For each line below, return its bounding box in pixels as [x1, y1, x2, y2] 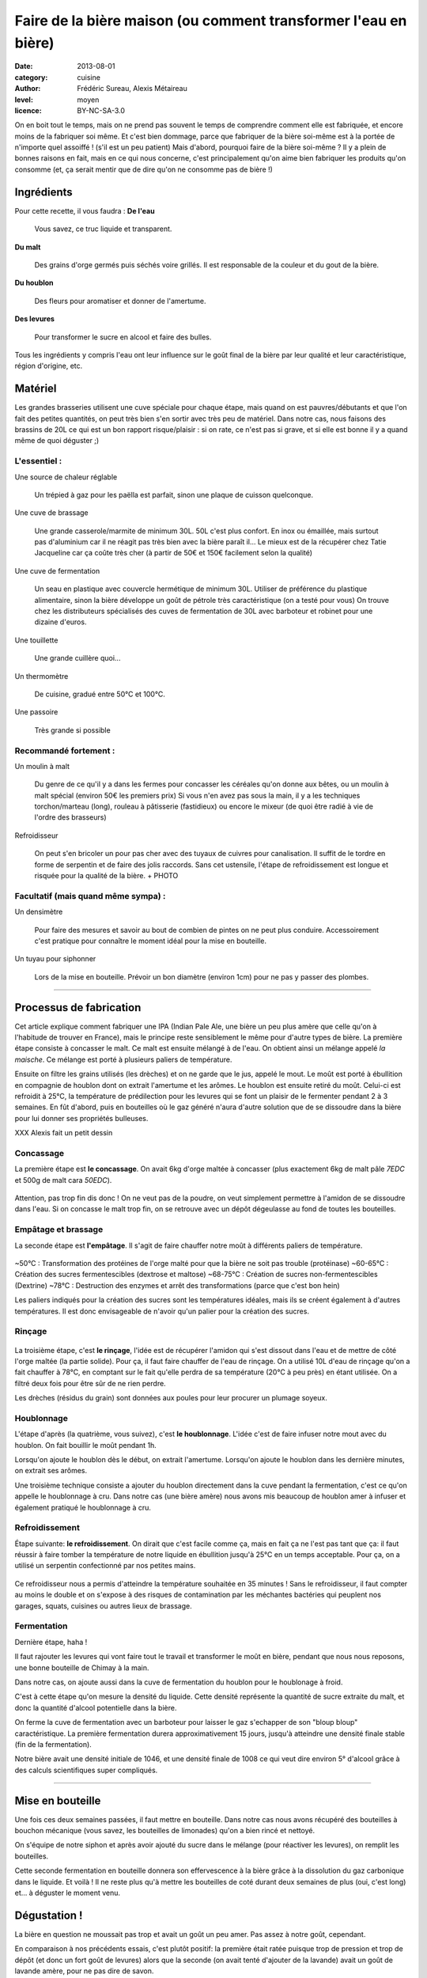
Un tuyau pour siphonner [14, 954, 96, 964]
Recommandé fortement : [14, 745, 115, 756]
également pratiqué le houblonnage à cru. [14, 1502, 152, 1512]
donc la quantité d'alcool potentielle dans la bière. [14, 1703, 177, 1712]
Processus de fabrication [14, 1001, 142, 1014]
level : [14, 95, 33, 104]
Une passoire [14, 707, 59, 717]
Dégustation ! [14, 1908, 83, 1922]
